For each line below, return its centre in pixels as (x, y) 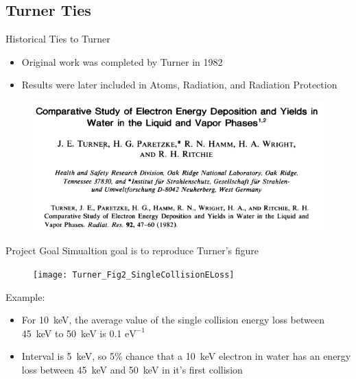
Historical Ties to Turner (58, 39)
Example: (25, 296)
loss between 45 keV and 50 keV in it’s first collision (132, 369)
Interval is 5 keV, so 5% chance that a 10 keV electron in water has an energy (186, 356)
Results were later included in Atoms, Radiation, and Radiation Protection (179, 85)
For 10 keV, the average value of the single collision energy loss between (173, 320)
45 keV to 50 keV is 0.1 (72, 333)
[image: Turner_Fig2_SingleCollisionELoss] (134, 274)
